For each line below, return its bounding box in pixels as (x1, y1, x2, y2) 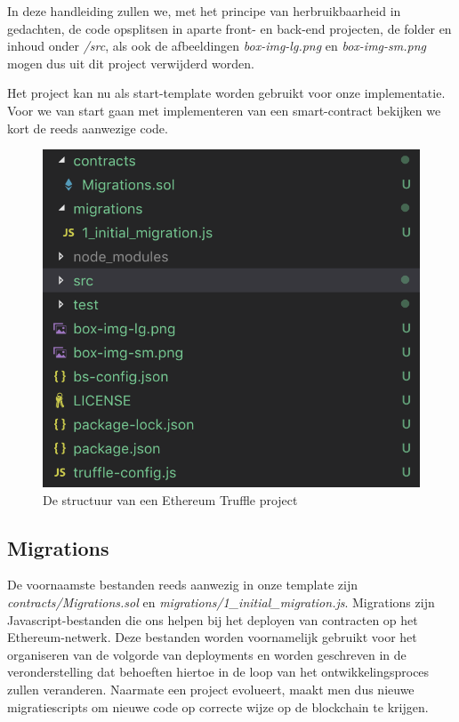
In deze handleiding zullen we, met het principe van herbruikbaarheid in (7, 2, 401, 20)
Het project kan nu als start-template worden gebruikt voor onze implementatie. (7, 84, 446, 102)
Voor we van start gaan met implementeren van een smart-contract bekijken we (7, 100, 441, 119)
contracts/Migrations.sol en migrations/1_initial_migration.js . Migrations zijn (7, 593, 435, 612)
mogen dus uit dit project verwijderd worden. (7, 53, 254, 72)
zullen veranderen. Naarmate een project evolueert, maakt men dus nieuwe (7, 679, 415, 698)
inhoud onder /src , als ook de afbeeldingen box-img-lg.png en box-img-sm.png (7, 36, 427, 55)
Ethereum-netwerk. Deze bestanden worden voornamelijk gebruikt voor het (7, 628, 417, 646)
